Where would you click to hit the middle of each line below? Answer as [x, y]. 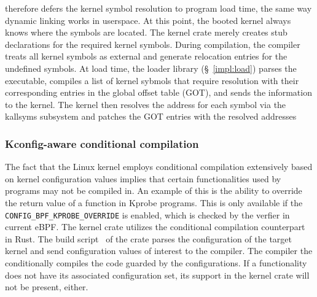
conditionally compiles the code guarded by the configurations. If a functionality [156, 262]
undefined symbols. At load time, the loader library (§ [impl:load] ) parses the [151, 68]
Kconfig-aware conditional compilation [102, 143]
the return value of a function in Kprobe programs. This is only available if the [154, 202]
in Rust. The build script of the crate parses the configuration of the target [148, 238]
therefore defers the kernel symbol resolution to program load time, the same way [158, 8]
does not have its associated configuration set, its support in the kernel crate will [157, 275]
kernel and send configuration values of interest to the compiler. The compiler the [159, 251]
